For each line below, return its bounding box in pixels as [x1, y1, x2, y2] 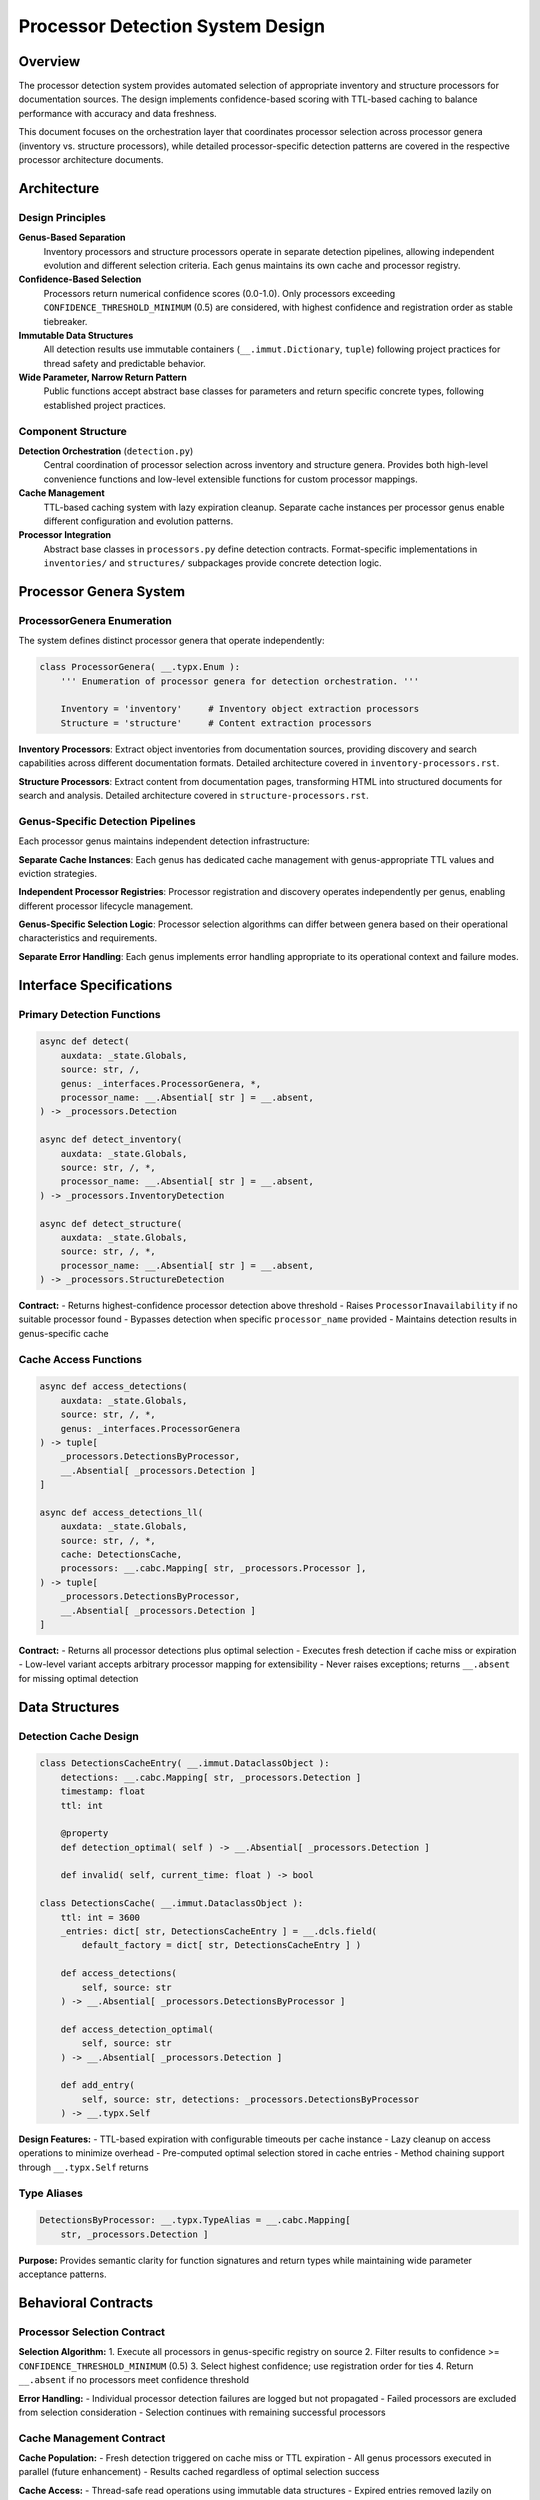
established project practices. [43, 399, 167, 411]
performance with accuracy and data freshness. [18, 107, 217, 119]
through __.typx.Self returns [18, 2161, 149, 2173]
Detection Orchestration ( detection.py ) [18, 445, 194, 457]
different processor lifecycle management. [18, 900, 194, 912]
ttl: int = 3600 [60, 1911, 140, 1923]
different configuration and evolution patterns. [43, 515, 234, 527]
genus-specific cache [18, 1327, 109, 1339]
